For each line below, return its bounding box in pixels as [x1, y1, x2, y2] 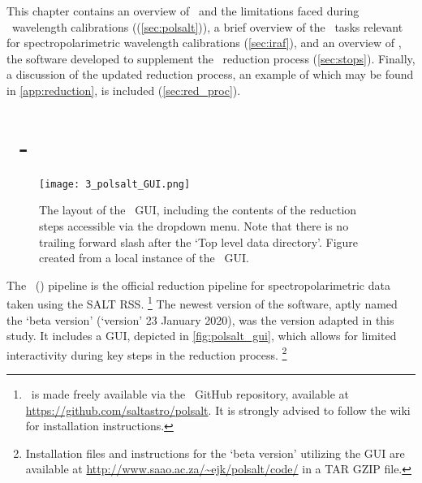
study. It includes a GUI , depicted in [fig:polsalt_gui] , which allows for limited [6, 327, 397, 344]
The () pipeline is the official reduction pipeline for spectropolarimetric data [6, 276, 390, 293]
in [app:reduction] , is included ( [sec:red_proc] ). [6, 81, 241, 98]
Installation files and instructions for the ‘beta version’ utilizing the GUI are [25, 444, 405, 461]
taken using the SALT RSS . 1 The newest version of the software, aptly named [6, 293, 398, 312]
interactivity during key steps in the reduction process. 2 [6, 343, 287, 363]
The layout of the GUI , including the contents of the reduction [39, 201, 357, 218]
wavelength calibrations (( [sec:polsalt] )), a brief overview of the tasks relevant [11, 18, 403, 35]
